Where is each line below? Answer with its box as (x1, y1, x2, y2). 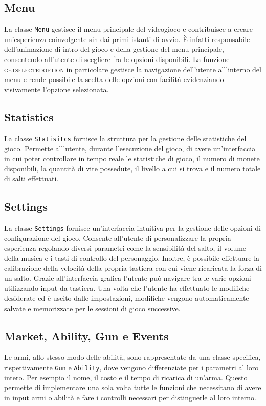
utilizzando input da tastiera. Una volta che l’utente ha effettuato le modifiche (4, 282, 250, 293)
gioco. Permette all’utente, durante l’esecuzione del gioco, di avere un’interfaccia (4, 143, 256, 154)
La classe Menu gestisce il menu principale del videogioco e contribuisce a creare (4, 24, 253, 34)
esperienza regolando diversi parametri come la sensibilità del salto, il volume (4, 242, 247, 253)
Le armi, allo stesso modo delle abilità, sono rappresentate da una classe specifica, (4, 352, 261, 362)
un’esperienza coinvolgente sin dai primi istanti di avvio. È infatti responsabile (4, 33, 250, 44)
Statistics (4, 109, 54, 125)
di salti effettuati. (4, 173, 59, 184)
